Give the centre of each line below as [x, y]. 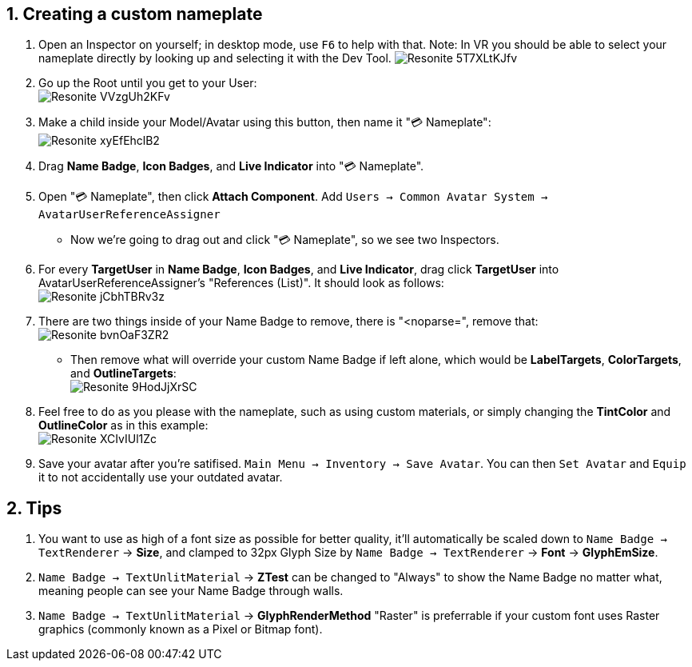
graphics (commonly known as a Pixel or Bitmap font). [181, 629]
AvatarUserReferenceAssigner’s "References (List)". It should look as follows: [241, 283]
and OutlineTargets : [123, 373]
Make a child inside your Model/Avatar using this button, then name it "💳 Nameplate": [265, 122]
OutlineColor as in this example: [123, 425]
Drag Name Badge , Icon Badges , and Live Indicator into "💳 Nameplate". [231, 166]
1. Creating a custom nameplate [135, 14]
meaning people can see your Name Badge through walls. [191, 591]
